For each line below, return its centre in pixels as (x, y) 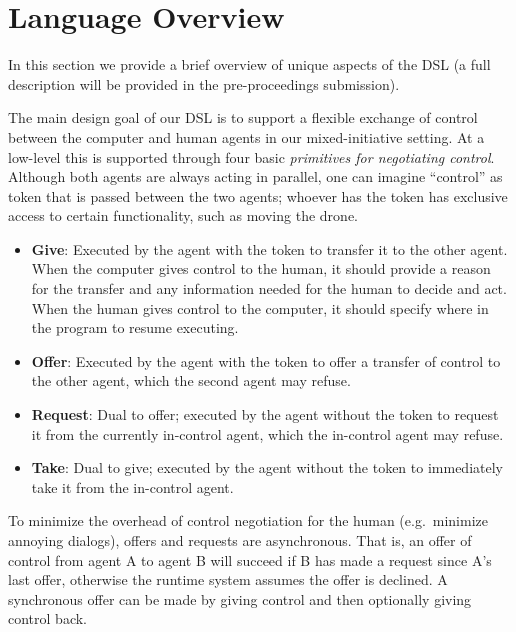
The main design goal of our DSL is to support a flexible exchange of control (243, 117)
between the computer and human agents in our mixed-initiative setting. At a (246, 136)
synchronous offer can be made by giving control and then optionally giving (240, 598)
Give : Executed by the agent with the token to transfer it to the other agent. (269, 248)
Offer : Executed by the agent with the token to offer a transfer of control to (266, 360)
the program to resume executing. (135, 327)
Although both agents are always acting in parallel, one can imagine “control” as (255, 176)
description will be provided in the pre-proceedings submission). (204, 83)
